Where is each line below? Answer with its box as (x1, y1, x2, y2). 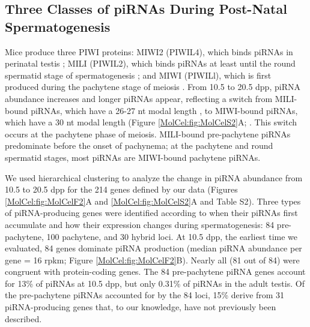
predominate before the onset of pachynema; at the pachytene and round (5, 139, 273, 152)
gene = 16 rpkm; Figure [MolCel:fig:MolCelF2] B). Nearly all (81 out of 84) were (5, 253, 300, 266)
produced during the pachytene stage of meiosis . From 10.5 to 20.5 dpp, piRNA (5, 80, 300, 93)
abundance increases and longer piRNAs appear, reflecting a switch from (5, 92, 273, 104)
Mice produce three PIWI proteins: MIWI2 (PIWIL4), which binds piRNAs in (5, 45, 293, 58)
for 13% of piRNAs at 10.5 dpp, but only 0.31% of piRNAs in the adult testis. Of (5, 277, 305, 289)
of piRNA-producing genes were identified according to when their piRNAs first (5, 206, 298, 219)
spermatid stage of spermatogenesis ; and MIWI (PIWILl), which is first (5, 68, 272, 81)
